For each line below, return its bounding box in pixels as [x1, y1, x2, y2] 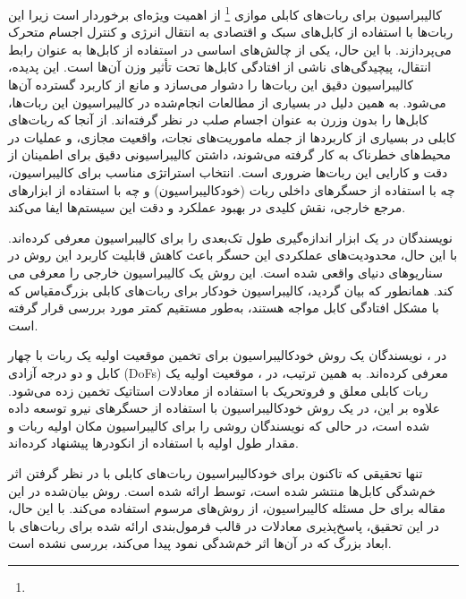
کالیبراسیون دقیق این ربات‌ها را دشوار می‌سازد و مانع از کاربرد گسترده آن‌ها [8, 75, 413, 94]
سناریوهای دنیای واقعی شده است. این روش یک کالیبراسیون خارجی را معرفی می [8, 262, 444, 281]
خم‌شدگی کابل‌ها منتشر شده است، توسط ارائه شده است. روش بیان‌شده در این [8, 481, 436, 500]
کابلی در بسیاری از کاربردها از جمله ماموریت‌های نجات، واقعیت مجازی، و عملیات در [8, 127, 456, 146]
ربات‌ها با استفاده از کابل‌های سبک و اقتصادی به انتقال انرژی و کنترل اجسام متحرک [8, 22, 453, 41]
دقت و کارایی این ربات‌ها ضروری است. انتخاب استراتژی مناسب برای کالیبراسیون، [8, 163, 448, 181]
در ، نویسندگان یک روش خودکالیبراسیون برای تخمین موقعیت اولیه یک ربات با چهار [8, 346, 447, 364]
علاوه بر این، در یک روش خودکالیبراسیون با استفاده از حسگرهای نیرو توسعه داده [8, 398, 441, 417]
